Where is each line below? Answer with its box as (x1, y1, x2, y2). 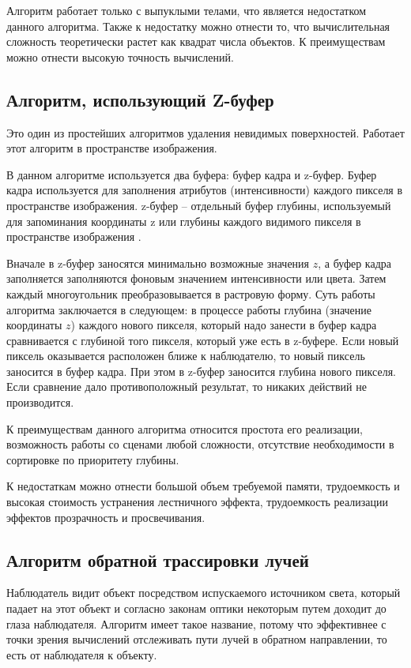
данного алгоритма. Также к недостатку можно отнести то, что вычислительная (6, 17, 390, 34)
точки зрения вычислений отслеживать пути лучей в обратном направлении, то (6, 631, 387, 647)
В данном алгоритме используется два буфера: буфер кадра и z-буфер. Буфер (6, 166, 377, 182)
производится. (6, 394, 74, 411)
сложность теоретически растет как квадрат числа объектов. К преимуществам (6, 33, 386, 50)
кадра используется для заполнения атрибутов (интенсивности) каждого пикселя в (6, 182, 403, 198)
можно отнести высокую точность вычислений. (6, 48, 234, 65)
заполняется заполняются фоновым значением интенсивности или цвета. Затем (6, 270, 386, 287)
